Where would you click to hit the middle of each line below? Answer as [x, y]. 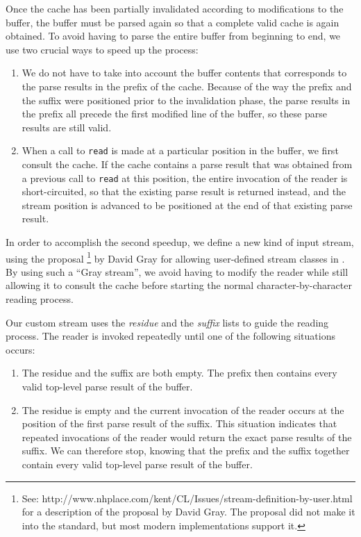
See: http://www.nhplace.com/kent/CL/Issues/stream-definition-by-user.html [187, 498]
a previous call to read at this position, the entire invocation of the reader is [185, 177]
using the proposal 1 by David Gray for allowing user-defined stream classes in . [175, 257]
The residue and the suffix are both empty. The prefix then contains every [179, 373]
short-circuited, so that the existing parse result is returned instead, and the [184, 191]
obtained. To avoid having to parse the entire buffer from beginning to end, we [173, 36]
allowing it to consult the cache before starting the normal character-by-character [179, 285]
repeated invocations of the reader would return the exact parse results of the [187, 437]
